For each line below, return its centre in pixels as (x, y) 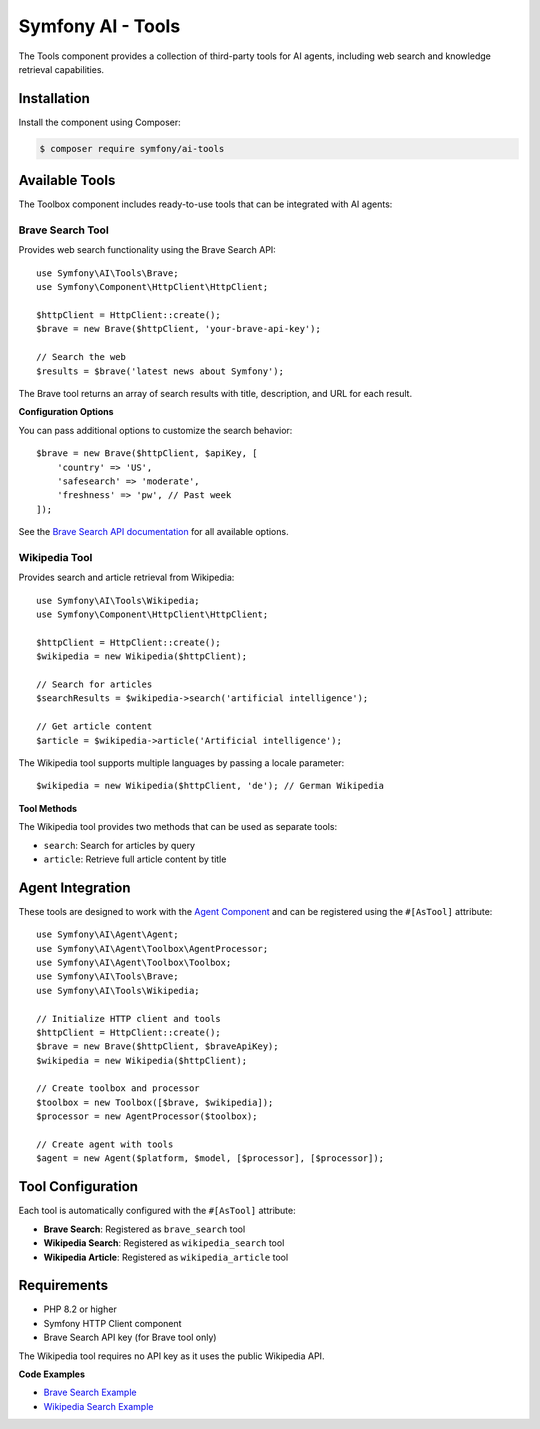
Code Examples (51, 1374)
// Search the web (81, 357)
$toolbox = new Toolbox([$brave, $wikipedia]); (155, 1102)
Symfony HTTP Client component (112, 1323)
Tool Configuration (78, 1186)
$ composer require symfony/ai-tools (132, 148)
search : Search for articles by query (119, 845)
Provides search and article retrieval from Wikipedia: (126, 577)
